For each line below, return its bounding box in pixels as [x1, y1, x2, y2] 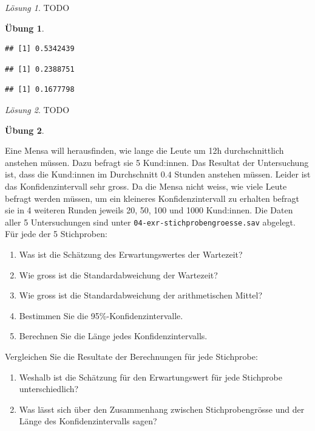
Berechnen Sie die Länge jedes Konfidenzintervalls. [19, 329, 208, 342]
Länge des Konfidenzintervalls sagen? [19, 415, 157, 427]
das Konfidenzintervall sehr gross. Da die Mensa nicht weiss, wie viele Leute [5, 179, 287, 192]
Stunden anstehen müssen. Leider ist [174, 168, 311, 181]
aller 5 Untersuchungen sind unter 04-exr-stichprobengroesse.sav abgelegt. [5, 215, 296, 228]
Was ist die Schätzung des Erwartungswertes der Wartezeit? [19, 247, 243, 260]
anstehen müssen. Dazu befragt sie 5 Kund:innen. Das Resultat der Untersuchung [5, 156, 309, 168]
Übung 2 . [5, 123, 44, 136]
